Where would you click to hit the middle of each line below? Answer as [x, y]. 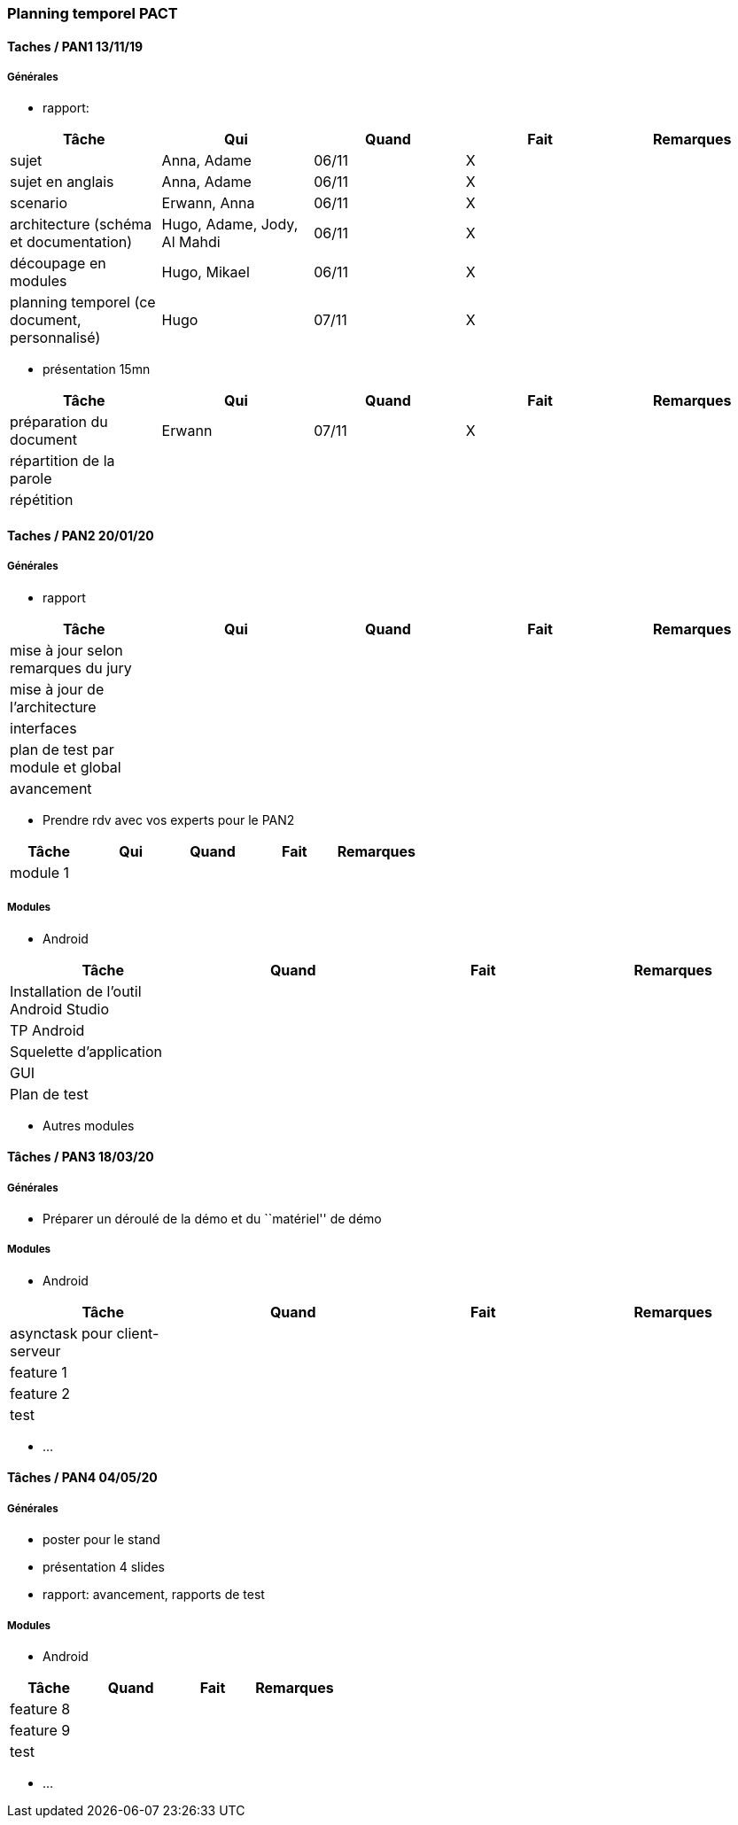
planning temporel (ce [83, 303]
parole [31, 479]
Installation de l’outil [76, 991]
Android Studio [60, 1009]
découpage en [58, 264]
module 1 [40, 872]
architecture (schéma [81, 225]
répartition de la [62, 461]
